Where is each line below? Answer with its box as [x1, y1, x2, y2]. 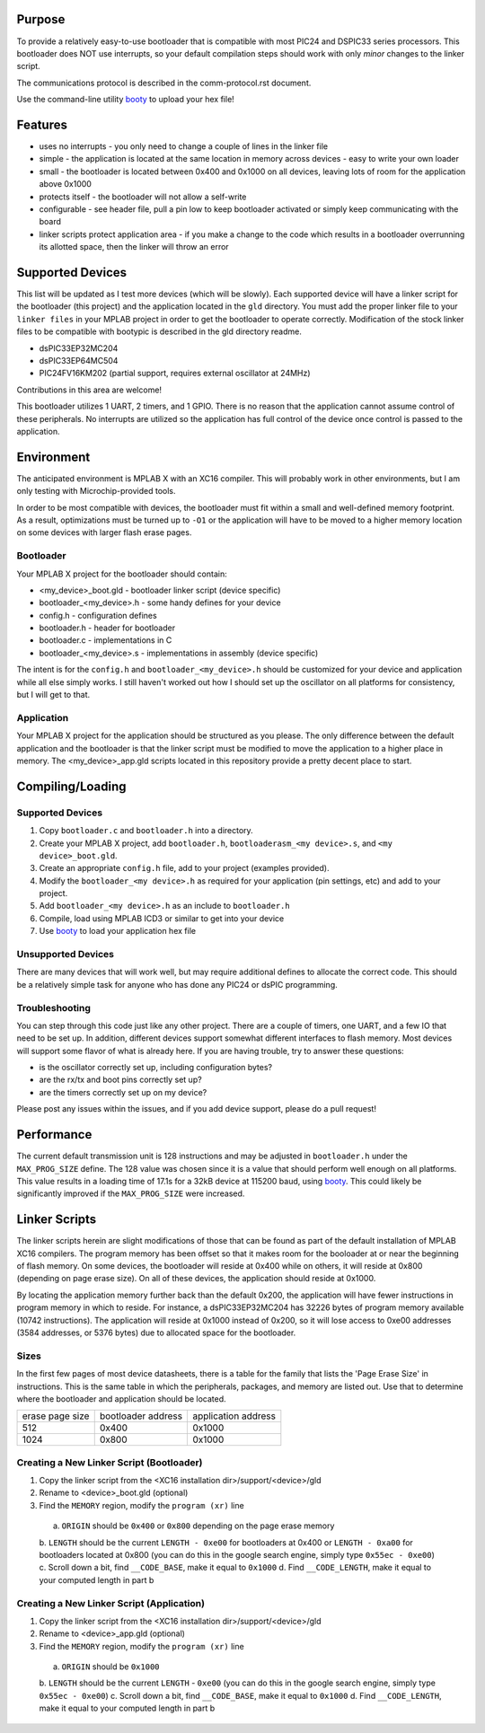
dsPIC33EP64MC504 [39, 355, 119, 365]
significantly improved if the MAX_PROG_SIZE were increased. [16, 1188, 245, 1199]
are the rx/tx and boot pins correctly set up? [39, 1074, 202, 1086]
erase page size [22, 1410, 90, 1422]
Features [16, 117, 67, 132]
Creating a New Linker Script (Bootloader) [16, 1456, 203, 1468]
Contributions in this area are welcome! [16, 384, 162, 395]
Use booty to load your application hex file [39, 926, 197, 937]
